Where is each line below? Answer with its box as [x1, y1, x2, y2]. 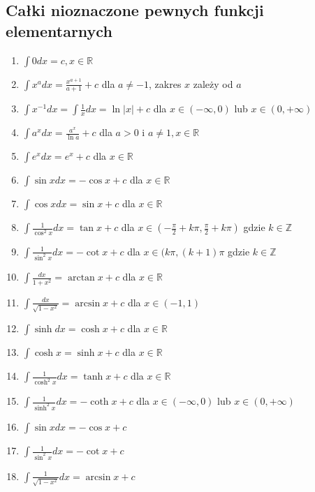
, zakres [149, 76, 182, 91]
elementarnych [6, 20, 112, 41]
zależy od [193, 76, 233, 91]
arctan [67, 273, 95, 283]
